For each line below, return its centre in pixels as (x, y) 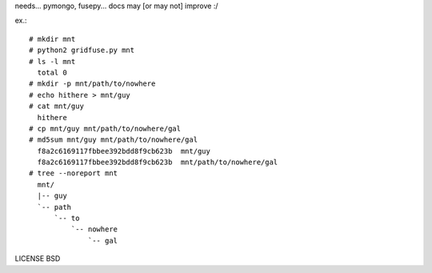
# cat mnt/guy (56, 106)
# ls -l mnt (52, 61)
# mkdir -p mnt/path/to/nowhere (92, 84)
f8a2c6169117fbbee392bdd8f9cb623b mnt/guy (124, 151)
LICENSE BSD (38, 259)
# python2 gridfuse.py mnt (82, 50)
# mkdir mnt (52, 39)
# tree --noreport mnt (74, 173)
